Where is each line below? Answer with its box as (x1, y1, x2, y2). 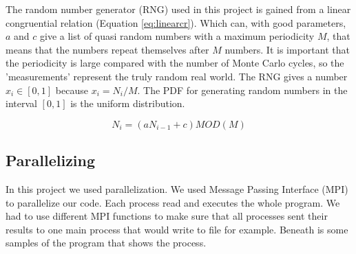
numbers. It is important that (224, 42, 350, 56)
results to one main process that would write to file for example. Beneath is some (6, 222, 348, 236)
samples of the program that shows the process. (6, 235, 207, 250)
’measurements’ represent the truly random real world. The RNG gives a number (6, 69, 348, 83)
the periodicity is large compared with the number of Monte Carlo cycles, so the (6, 56, 344, 70)
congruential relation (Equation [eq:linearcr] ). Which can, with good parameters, (6, 15, 346, 30)
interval (6, 96, 37, 111)
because (55, 82, 88, 97)
